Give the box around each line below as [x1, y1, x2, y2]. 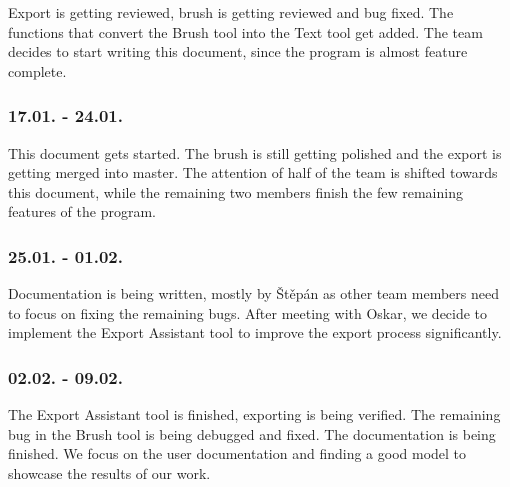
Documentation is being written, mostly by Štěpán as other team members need [8, 283, 499, 304]
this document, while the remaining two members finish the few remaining [8, 181, 463, 202]
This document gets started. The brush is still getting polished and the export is [8, 142, 502, 163]
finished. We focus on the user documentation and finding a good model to [8, 443, 467, 464]
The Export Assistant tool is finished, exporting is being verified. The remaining [8, 404, 501, 425]
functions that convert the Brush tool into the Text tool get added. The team [8, 21, 483, 42]
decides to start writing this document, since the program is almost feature [8, 41, 468, 62]
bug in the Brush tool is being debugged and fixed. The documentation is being [8, 423, 496, 444]
